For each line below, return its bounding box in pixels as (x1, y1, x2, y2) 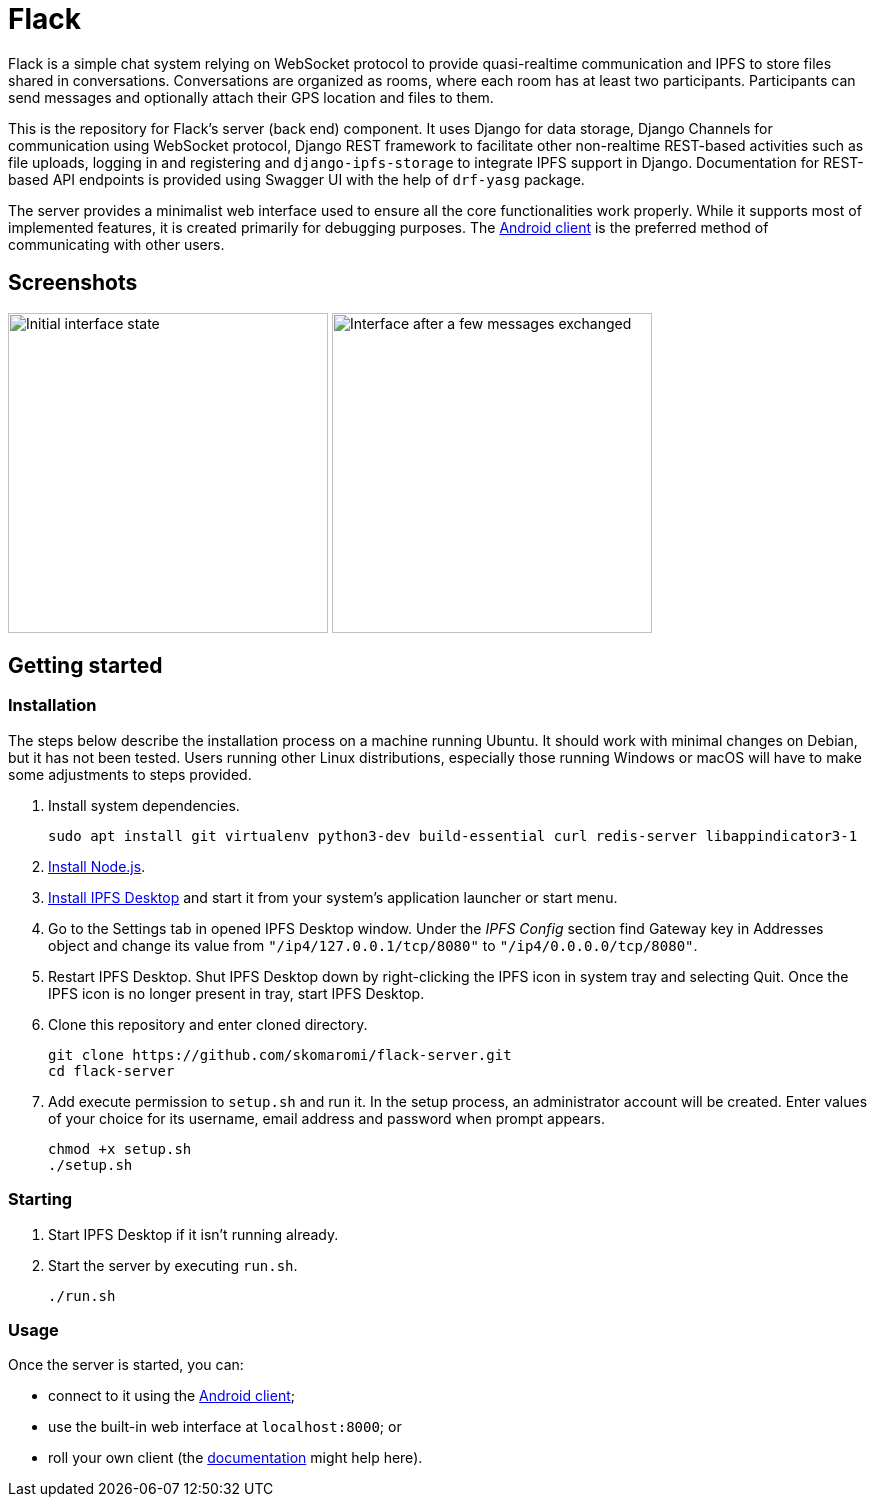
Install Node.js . (48, 857, 146, 875)
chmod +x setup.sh (48, 1140, 192, 1157)
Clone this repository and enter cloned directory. (48, 1015, 368, 1033)
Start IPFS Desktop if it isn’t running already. (48, 1225, 339, 1243)
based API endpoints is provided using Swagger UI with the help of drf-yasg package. (8, 170, 585, 188)
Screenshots (8, 270, 138, 296)
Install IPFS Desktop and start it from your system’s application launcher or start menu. (48, 888, 618, 906)
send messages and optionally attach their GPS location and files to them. (8, 88, 494, 106)
